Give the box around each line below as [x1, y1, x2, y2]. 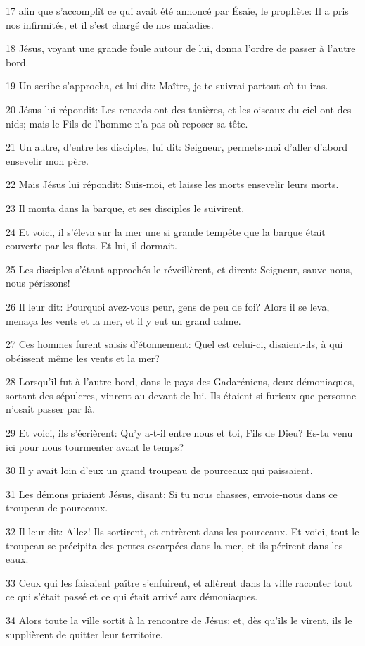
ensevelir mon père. [6, 153, 89, 168]
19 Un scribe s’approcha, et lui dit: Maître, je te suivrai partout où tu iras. [6, 78, 328, 93]
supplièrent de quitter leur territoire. [6, 626, 163, 641]
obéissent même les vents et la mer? [6, 350, 160, 365]
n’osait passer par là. [6, 402, 96, 416]
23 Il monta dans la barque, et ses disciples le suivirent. [6, 200, 245, 215]
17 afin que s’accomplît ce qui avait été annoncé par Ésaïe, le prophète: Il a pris [6, 4, 349, 18]
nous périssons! [6, 275, 70, 290]
